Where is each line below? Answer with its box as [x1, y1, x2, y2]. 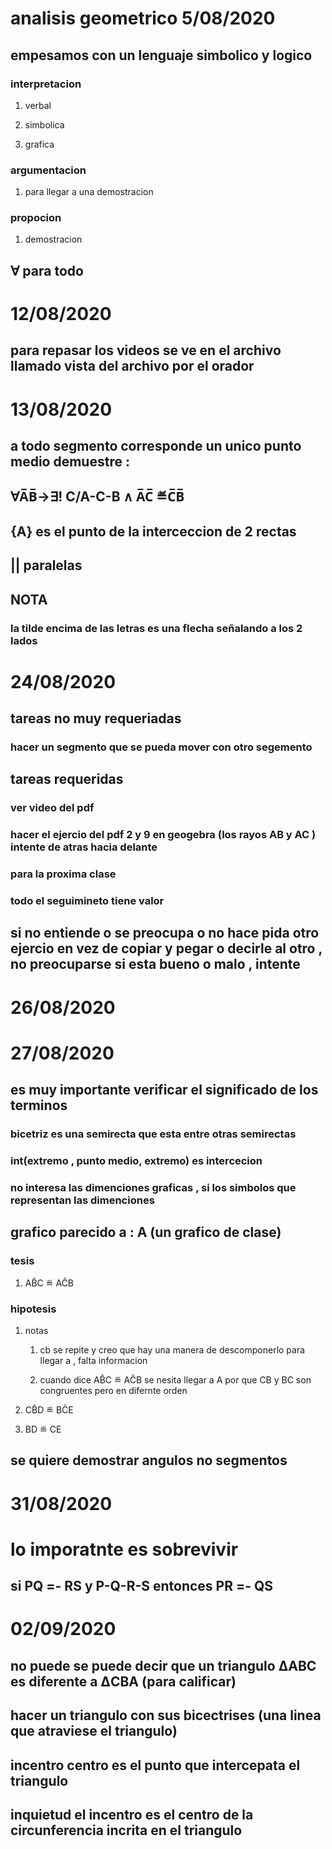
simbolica [24, 118, 65, 131]
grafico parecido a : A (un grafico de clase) [10, 1224, 282, 1241]
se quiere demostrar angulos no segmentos [10, 1452, 288, 1469]
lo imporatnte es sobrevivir [10, 1538, 239, 1561]
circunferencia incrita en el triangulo [10, 1822, 243, 1839]
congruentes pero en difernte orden [39, 1384, 188, 1396]
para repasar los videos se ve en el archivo [10, 342, 282, 359]
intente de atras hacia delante [10, 840, 158, 854]
